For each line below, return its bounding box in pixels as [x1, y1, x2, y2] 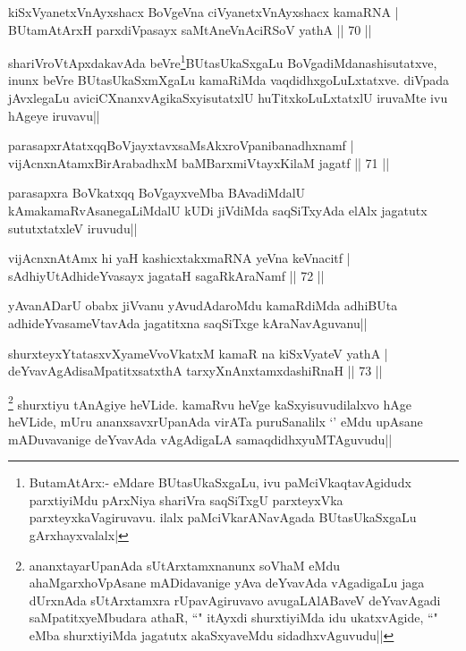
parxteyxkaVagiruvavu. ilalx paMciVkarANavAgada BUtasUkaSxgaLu [29, 508, 417, 527]
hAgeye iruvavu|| [8, 106, 100, 124]
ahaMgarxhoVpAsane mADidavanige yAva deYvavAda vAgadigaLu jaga [29, 573, 425, 592]
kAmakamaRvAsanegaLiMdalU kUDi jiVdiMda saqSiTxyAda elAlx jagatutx [8, 201, 428, 219]
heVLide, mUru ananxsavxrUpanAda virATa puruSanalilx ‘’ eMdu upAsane [8, 412, 423, 430]
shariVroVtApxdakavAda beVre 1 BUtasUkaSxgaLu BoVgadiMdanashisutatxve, [8, 51, 437, 72]
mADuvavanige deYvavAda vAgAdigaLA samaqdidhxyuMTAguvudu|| [8, 429, 393, 448]
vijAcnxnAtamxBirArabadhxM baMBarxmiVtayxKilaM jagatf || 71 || [8, 153, 390, 172]
